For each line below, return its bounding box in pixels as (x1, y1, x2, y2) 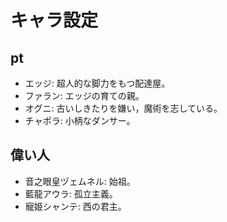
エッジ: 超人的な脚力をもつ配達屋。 (24, 77, 171, 89)
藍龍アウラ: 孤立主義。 (24, 187, 118, 200)
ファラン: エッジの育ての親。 (24, 90, 145, 101)
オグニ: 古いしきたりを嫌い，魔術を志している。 (24, 102, 223, 114)
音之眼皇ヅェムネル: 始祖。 (24, 175, 136, 187)
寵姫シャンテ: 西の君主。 (24, 200, 127, 212)
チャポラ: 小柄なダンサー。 (24, 115, 136, 126)
